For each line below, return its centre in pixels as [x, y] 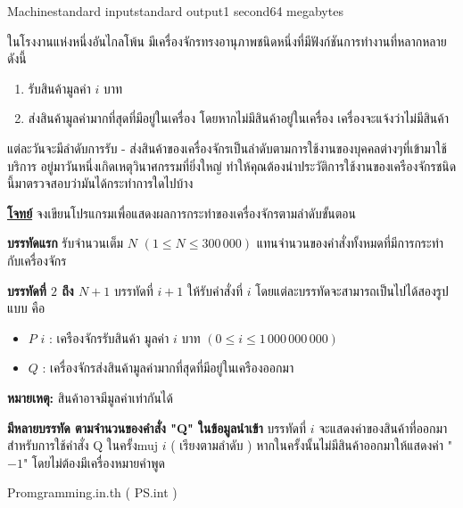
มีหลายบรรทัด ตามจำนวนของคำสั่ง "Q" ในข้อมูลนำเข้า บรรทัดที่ [157, 427]
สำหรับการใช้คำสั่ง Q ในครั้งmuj [83, 445]
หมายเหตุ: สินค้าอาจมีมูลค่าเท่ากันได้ [90, 397]
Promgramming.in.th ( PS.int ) [92, 492]
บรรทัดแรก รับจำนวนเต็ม [66, 243]
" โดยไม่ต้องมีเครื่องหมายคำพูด [94, 462]
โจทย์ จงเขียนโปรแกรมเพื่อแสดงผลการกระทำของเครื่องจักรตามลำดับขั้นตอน [182, 213]
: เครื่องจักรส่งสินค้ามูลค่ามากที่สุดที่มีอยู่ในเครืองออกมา [168, 368]
